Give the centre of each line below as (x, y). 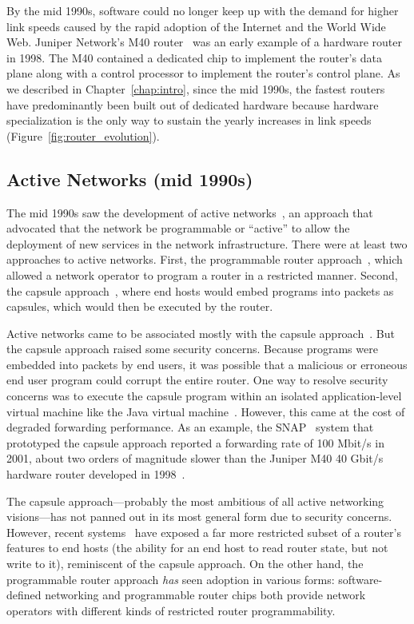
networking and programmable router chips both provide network (205, 595)
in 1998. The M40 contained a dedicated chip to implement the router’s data (194, 57)
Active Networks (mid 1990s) (130, 179)
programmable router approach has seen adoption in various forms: (171, 579)
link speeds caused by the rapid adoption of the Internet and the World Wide (196, 26)
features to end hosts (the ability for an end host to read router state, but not (197, 548)
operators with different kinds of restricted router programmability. (171, 610)
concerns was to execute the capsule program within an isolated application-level (204, 396)
